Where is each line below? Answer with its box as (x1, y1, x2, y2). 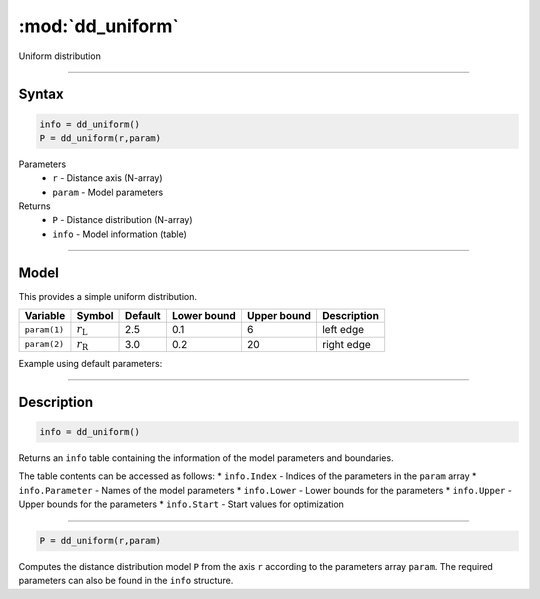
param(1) (24, 324, 65, 335)
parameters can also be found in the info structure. (18, 575, 234, 587)
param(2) (24, 339, 65, 350)
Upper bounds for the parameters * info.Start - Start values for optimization (18, 498, 345, 510)
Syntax (18, 86, 64, 103)
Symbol (76, 309, 114, 323)
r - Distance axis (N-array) (52, 172, 164, 184)
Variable (24, 309, 66, 323)
